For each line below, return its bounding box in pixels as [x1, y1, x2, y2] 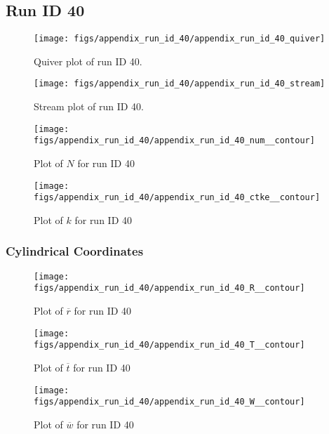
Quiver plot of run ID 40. [34, 53, 142, 68]
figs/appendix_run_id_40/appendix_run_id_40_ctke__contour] [34, 192, 321, 203]
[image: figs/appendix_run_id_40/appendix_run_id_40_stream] [34, 79, 325, 89]
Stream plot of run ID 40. [34, 99, 145, 114]
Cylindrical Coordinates [6, 242, 144, 260]
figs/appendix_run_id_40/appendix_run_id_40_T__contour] [34, 340, 305, 350]
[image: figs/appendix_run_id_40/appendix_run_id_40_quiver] [34, 34, 325, 44]
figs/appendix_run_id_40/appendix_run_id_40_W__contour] [34, 397, 305, 407]
